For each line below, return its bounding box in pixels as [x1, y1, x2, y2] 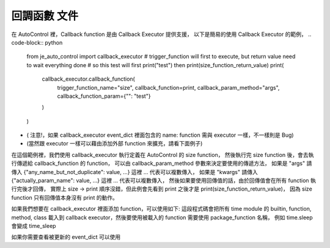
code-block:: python [11, 38, 63, 46]
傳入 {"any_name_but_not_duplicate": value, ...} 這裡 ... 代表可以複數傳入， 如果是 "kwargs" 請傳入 [11, 168, 258, 175]
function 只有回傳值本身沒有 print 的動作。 [11, 194, 119, 201]
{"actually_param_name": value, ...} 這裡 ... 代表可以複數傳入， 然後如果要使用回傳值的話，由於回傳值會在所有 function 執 [11, 177, 316, 184]
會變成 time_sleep [11, 222, 56, 229]
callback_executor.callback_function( [42, 75, 136, 82]
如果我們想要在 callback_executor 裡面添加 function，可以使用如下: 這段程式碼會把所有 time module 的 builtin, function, [11, 205, 312, 213]
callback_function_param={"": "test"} [57, 92, 151, 100]
